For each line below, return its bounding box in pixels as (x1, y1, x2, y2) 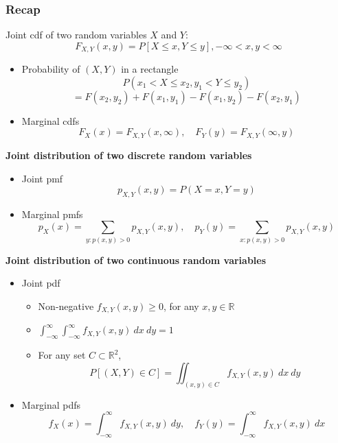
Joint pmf (21, 171, 63, 185)
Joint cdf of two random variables (5, 27, 147, 42)
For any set (38, 348, 86, 362)
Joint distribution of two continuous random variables (5, 252, 267, 267)
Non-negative (38, 299, 94, 313)
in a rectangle (121, 62, 179, 76)
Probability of (21, 62, 80, 76)
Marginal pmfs (21, 206, 83, 221)
